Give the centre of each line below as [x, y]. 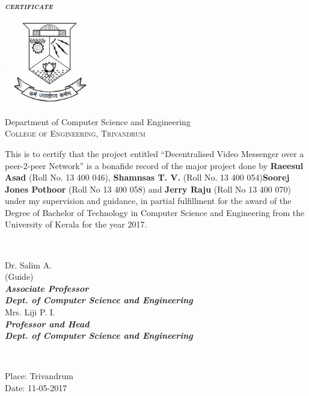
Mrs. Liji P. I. [30, 312]
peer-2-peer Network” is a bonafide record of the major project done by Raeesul [154, 165]
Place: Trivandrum [39, 376]
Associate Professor [47, 288]
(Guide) [19, 277]
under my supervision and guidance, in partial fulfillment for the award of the [148, 201]
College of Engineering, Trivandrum [75, 133]
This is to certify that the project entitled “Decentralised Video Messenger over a [154, 153]
